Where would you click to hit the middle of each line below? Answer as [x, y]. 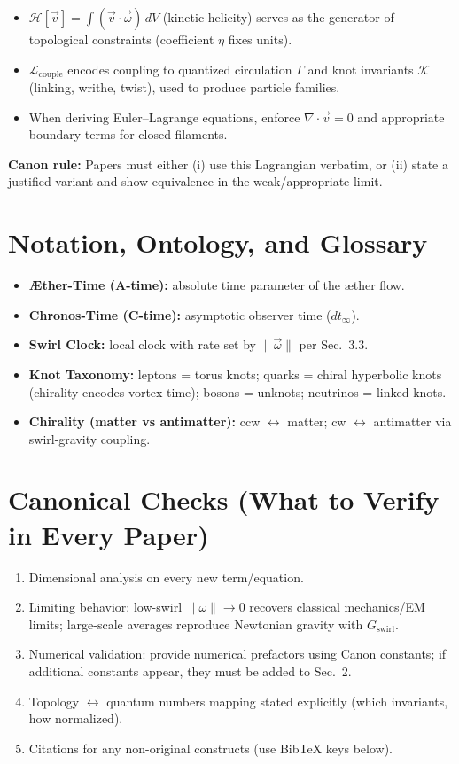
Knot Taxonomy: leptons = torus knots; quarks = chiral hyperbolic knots [235, 374]
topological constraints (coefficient [121, 39]
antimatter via [412, 421]
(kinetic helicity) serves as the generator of [278, 17]
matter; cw [317, 421]
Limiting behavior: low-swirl [105, 607]
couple [51, 75]
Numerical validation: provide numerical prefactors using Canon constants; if [237, 654]
